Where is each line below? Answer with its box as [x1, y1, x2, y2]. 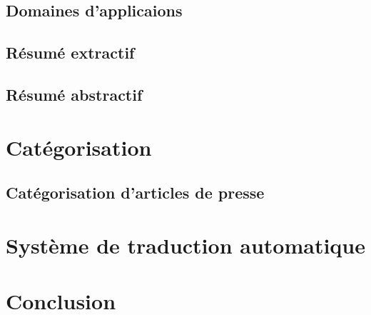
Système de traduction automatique [6, 230, 365, 259]
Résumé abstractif [6, 83, 143, 105]
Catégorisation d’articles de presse [6, 181, 265, 204]
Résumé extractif [6, 41, 135, 64]
